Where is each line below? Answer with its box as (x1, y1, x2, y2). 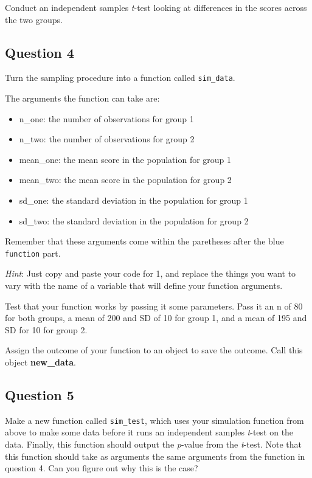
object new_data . (5, 356, 76, 369)
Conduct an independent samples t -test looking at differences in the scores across (5, 1, 307, 13)
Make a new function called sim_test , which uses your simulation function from (5, 414, 304, 426)
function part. (5, 246, 61, 259)
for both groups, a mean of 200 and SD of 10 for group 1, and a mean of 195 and (5, 311, 307, 324)
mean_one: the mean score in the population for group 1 (19, 153, 232, 165)
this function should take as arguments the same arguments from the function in (5, 449, 305, 462)
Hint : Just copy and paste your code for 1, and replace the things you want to (5, 267, 296, 280)
